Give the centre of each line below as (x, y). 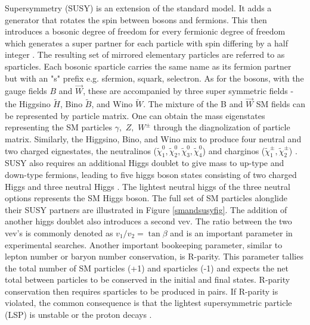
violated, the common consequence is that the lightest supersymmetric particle (148, 303)
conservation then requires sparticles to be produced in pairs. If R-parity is (142, 291)
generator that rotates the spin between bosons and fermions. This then (136, 19)
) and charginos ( (234, 150)
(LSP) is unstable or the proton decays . (78, 315)
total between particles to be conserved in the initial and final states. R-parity (148, 279)
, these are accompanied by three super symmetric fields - (188, 91)
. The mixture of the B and (193, 104)
